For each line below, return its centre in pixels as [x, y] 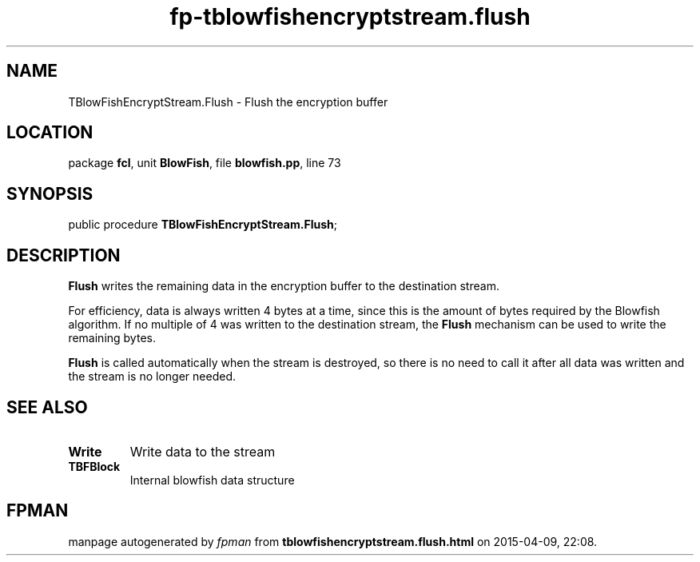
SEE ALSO [47, 407]
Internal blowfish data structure [212, 480]
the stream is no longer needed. [152, 377]
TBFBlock [94, 466]
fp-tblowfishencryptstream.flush [350, 17]
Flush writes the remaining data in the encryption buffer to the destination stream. [284, 286]
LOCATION [50, 133]
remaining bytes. [112, 338]
